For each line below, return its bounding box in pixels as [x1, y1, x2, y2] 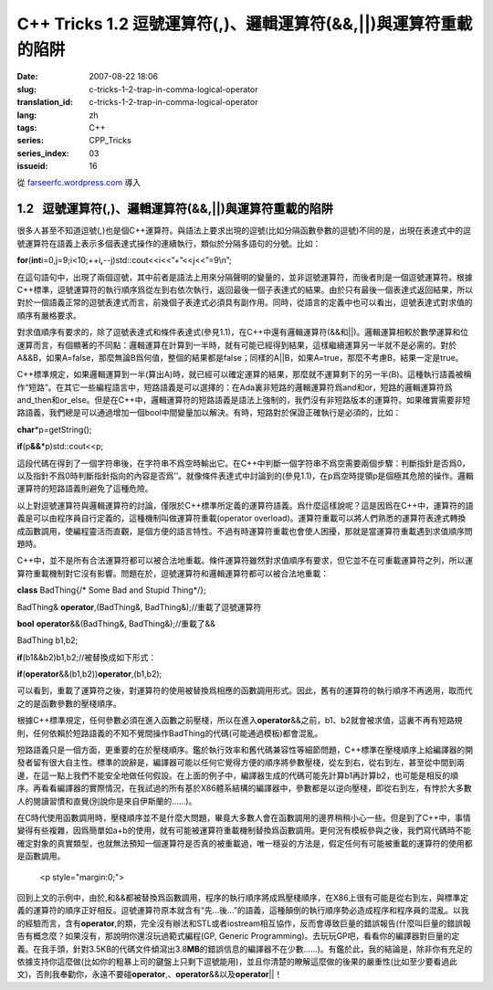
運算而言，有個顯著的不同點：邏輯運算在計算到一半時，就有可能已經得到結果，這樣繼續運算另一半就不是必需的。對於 [16, 339, 456, 351]
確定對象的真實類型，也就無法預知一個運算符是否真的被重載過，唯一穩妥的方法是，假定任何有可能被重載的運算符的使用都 [16, 837, 473, 848]
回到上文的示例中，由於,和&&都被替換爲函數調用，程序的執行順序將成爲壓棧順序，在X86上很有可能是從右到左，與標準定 [16, 891, 469, 903]
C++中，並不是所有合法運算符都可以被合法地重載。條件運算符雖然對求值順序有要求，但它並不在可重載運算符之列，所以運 [16, 555, 474, 566]
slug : [16, 83, 37, 95]
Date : [16, 71, 38, 82]
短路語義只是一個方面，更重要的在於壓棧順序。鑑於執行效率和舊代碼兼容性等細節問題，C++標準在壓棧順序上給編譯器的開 [16, 744, 474, 755]
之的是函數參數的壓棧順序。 [16, 698, 121, 709]
